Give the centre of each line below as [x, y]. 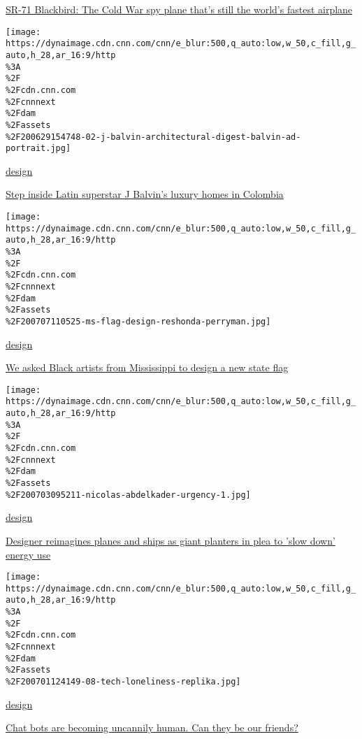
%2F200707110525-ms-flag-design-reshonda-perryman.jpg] [138, 321]
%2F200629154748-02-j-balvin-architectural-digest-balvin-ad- [153, 137]
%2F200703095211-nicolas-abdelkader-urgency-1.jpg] [128, 495]
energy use [28, 554]
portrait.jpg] [38, 149]
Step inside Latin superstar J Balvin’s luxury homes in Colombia [145, 194]
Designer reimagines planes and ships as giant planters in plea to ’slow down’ [171, 540]
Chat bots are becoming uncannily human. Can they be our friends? [152, 727]
